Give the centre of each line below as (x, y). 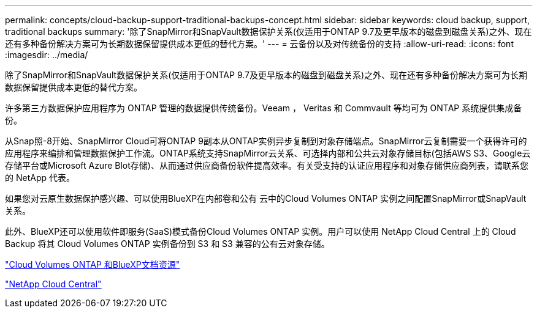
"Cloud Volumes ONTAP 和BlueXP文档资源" (93, 264)
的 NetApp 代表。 (40, 178)
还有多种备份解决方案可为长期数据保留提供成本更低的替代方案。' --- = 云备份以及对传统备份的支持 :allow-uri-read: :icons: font (259, 44)
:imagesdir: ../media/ (47, 55)
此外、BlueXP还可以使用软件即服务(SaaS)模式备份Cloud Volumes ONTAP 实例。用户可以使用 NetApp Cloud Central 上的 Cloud (261, 231)
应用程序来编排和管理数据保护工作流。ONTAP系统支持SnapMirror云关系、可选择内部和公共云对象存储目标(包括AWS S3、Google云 (268, 153)
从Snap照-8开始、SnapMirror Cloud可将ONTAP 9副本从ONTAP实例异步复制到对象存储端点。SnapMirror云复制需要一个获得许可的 (266, 141)
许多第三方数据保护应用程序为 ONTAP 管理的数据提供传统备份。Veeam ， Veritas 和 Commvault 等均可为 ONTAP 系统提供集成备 (264, 108)
